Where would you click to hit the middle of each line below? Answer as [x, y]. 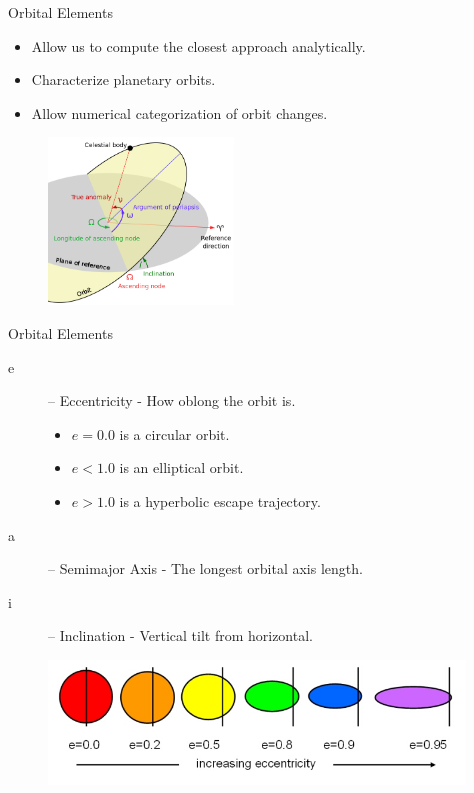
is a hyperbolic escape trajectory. [220, 500]
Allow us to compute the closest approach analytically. [198, 45]
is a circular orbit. [174, 433]
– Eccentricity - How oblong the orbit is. [172, 400]
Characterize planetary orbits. [123, 79]
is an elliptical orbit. [181, 467]
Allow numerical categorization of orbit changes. [179, 112]
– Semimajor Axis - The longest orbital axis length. [205, 568]
